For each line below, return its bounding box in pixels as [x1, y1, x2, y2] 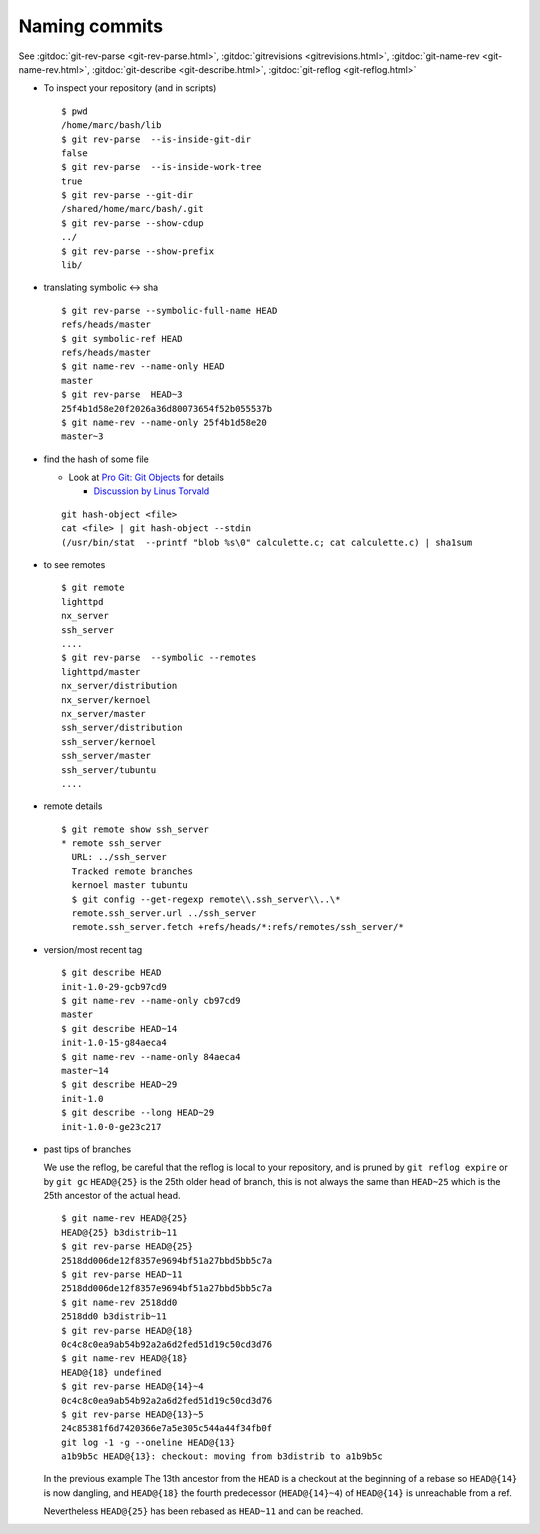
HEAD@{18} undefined [61, 1366, 162, 1378]
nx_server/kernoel [61, 694, 152, 705]
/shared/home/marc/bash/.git [61, 203, 204, 215]
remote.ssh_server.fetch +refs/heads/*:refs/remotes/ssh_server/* [71, 921, 404, 933]
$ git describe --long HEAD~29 [61, 1107, 215, 1119]
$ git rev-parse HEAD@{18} [61, 1325, 194, 1336]
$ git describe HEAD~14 [61, 1023, 178, 1034]
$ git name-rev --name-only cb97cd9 [61, 995, 241, 1006]
